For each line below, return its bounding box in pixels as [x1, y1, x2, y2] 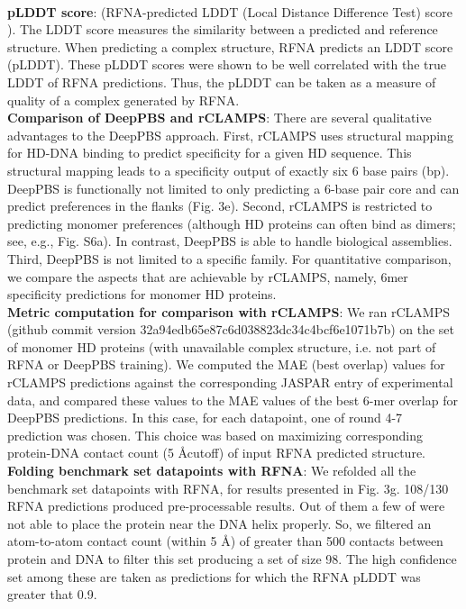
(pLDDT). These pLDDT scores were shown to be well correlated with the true [7, 55, 446, 74]
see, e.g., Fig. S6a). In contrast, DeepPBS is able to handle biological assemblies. [7, 232, 452, 250]
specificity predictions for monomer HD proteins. [7, 285, 277, 304]
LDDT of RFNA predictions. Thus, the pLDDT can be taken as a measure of [7, 72, 436, 91]
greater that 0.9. [7, 585, 97, 604]
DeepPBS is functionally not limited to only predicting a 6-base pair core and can [7, 178, 460, 197]
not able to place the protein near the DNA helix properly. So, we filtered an [7, 514, 432, 532]
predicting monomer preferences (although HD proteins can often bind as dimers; [7, 214, 456, 232]
